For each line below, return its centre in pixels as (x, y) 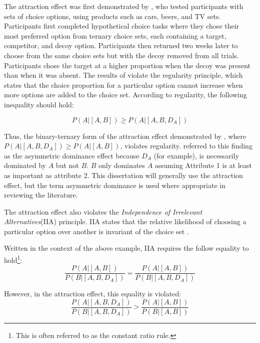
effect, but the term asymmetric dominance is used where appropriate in (115, 185)
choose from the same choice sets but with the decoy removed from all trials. (121, 55)
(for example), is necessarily (196, 155)
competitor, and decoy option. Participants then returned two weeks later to (121, 45)
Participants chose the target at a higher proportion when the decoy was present (127, 65)
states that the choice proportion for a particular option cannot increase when (123, 84)
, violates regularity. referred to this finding (186, 146)
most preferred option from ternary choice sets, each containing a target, (115, 35)
